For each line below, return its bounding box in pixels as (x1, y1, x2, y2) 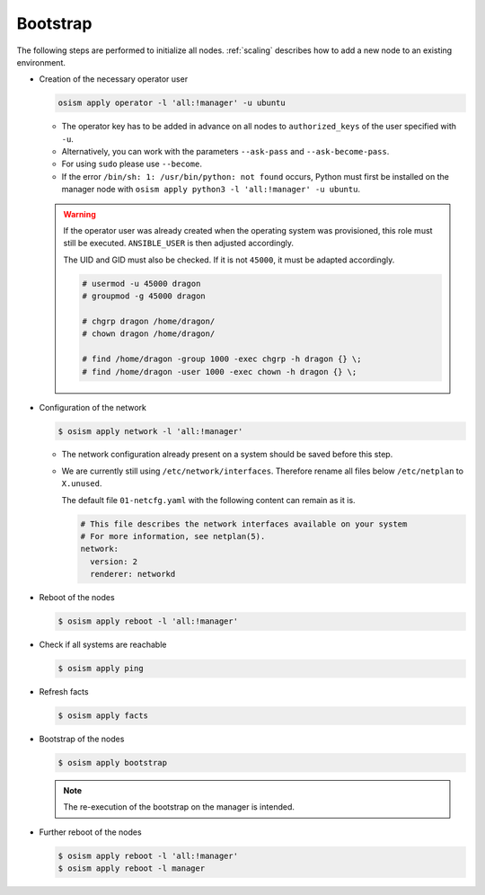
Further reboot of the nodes (39, 827, 143, 837)
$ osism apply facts (57, 711, 148, 721)
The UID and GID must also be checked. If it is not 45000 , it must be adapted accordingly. (63, 254, 395, 265)
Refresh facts (39, 687, 89, 697)
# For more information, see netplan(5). (80, 531, 266, 542)
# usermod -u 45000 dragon (82, 279, 201, 288)
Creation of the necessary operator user (39, 74, 189, 84)
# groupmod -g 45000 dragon (82, 291, 206, 301)
